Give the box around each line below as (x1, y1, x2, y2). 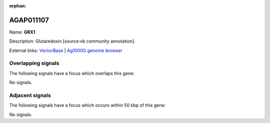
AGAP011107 (9, 15, 49, 24)
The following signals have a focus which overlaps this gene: (9, 70, 135, 76)
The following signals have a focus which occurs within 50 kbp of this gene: (9, 102, 166, 108)
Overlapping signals (9, 60, 59, 67)
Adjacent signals (9, 91, 51, 98)
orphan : (9, 3, 26, 8)
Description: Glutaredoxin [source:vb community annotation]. (9, 38, 135, 44)
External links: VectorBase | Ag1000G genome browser (9, 47, 122, 53)
